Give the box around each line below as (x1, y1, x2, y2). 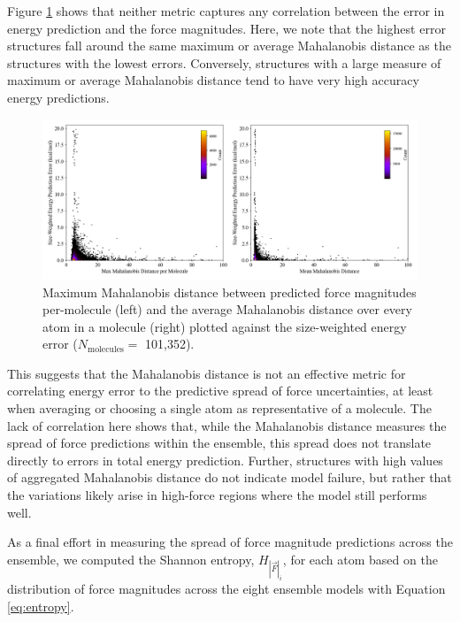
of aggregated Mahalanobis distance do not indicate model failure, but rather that (7, 468, 452, 487)
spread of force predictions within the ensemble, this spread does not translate (7, 434, 432, 452)
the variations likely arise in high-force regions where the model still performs (7, 486, 427, 504)
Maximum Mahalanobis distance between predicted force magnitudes (42, 282, 417, 301)
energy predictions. (7, 88, 110, 106)
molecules (88, 344, 124, 354)
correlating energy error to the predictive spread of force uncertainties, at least (7, 381, 433, 400)
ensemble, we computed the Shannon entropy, (7, 549, 255, 568)
